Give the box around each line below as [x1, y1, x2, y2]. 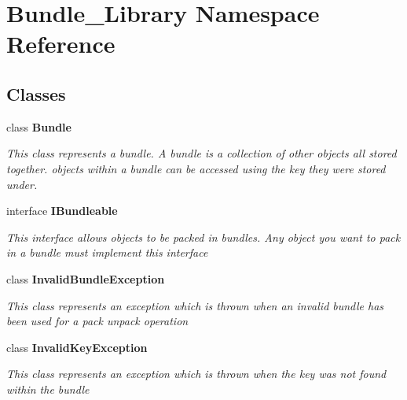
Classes [6, 81, 66, 106]
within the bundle [6, 380, 90, 397]
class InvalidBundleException [6, 270, 165, 287]
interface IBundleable [6, 202, 118, 219]
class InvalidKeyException [6, 339, 148, 355]
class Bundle [6, 118, 71, 135]
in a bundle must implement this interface [6, 244, 208, 261]
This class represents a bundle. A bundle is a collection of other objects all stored [6, 145, 397, 161]
